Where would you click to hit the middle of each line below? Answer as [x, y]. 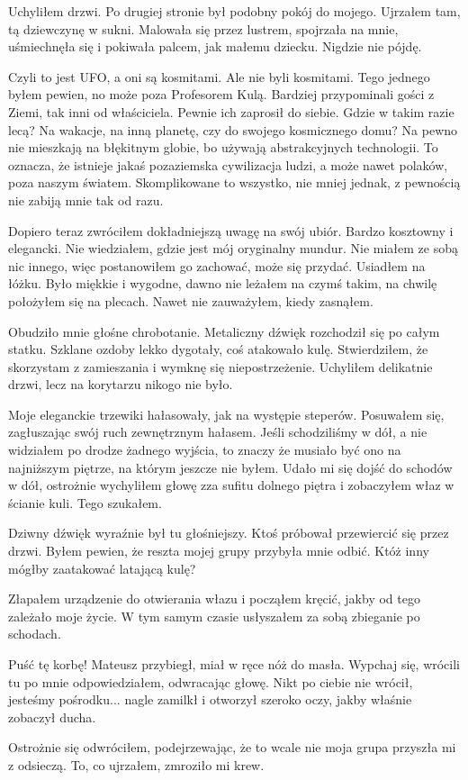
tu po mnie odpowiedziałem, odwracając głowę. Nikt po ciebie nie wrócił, [211, 681]
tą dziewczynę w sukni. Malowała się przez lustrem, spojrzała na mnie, [203, 28]
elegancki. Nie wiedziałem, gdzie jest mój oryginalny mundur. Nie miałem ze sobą [233, 248]
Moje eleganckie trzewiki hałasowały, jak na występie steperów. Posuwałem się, [226, 414]
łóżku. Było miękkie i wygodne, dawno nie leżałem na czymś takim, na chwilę [223, 283]
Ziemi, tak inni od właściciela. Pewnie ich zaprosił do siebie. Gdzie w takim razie [231, 111]
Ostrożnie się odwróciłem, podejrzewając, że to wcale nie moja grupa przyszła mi [232, 747]
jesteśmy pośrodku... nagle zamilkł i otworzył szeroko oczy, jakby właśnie [210, 699]
